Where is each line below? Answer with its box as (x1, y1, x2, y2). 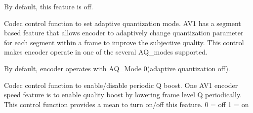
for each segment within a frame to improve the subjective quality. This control (4, 37, 244, 47)
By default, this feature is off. (4, 1, 93, 11)
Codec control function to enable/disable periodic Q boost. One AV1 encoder (4, 80, 238, 90)
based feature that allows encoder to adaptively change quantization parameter (4, 28, 244, 38)
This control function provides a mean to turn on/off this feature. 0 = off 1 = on (4, 99, 249, 109)
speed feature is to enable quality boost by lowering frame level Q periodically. (4, 89, 242, 100)
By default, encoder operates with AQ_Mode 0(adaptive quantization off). (4, 63, 230, 73)
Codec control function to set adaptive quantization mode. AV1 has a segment (4, 18, 241, 28)
